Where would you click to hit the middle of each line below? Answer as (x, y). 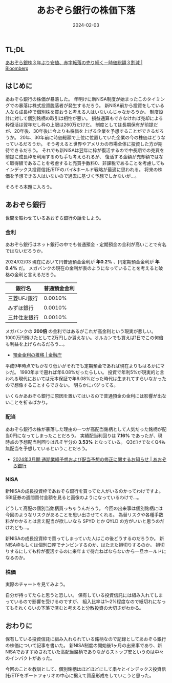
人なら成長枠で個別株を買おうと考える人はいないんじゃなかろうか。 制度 (82, 112)
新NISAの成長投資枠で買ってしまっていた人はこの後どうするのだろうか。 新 (85, 538)
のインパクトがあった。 (30, 658)
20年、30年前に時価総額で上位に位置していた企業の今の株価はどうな (93, 138)
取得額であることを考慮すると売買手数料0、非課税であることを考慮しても (87, 163)
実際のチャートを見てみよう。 (37, 584)
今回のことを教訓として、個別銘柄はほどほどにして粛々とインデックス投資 (84, 669)
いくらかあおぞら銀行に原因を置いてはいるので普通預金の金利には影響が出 (84, 396)
